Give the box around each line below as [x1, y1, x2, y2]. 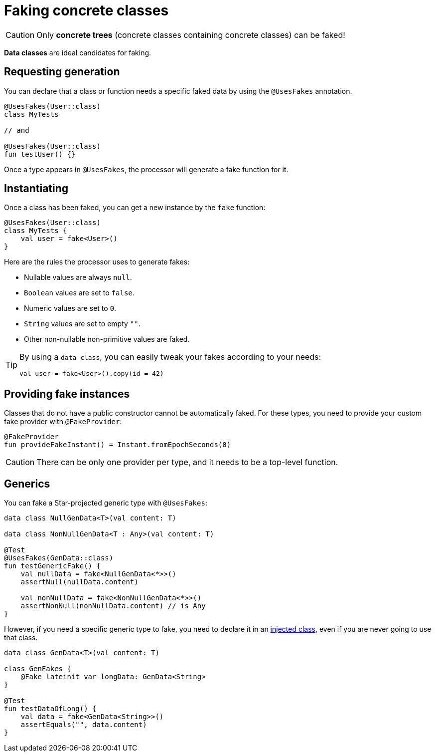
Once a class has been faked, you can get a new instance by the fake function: [4, 203, 266, 212]
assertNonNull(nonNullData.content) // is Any [20, 602, 206, 610]
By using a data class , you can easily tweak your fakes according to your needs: [19, 352, 321, 362]
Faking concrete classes [4, 2, 169, 19]
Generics [4, 477, 50, 490]
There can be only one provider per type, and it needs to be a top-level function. [36, 457, 338, 468]
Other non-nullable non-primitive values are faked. [24, 335, 190, 344]
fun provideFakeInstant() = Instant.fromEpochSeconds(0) [4, 441, 231, 449]
